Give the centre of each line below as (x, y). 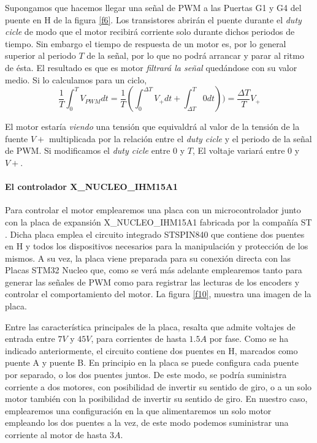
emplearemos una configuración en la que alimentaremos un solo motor (138, 410)
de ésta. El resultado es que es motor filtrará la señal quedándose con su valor (151, 67)
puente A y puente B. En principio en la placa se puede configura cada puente (152, 362)
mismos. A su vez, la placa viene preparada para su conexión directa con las (148, 258)
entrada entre (30, 339)
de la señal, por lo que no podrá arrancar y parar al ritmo (195, 55)
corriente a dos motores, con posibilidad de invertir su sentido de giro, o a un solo (158, 386)
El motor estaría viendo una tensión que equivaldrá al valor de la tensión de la (152, 127)
